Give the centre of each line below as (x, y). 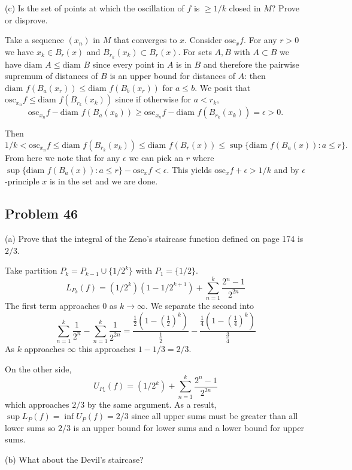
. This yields (189, 169)
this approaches (107, 349)
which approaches (37, 404)
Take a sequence (34, 40)
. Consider (203, 40)
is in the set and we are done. (104, 181)
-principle (22, 181)
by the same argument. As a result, (152, 404)
